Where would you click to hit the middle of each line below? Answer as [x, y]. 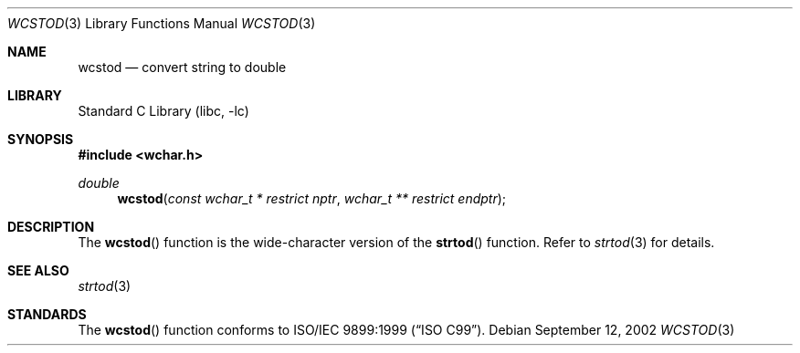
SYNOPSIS [41, 139]
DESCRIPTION [51, 227]
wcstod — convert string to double [182, 67]
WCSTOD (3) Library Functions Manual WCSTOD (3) [162, 23]
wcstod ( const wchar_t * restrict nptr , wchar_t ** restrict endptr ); [312, 198]
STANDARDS [47, 314]
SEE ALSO [38, 270]
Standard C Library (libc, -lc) [163, 111]
